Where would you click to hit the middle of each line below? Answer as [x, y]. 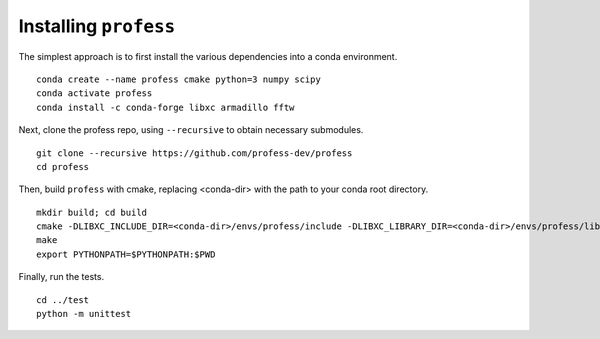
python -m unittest [84, 314]
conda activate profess [94, 93]
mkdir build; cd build [92, 212]
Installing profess [97, 26]
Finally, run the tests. [61, 277]
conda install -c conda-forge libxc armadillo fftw [165, 107]
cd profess [63, 166]
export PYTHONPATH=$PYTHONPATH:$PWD [126, 254]
